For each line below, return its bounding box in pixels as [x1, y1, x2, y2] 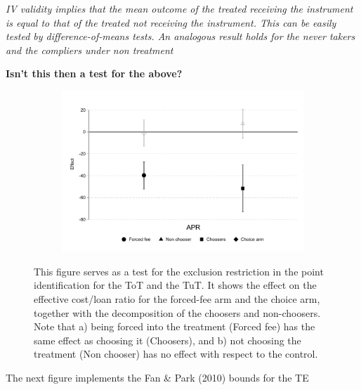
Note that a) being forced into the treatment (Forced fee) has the [34, 319, 315, 334]
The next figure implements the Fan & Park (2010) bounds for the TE [6, 370, 309, 385]
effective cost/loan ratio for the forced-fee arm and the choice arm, [34, 292, 320, 306]
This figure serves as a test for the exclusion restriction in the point [34, 264, 324, 278]
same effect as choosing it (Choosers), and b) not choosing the [34, 332, 301, 347]
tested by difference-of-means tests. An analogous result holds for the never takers [6, 29, 355, 44]
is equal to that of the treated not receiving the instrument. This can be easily [6, 15, 336, 30]
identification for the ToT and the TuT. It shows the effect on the [34, 278, 317, 292]
